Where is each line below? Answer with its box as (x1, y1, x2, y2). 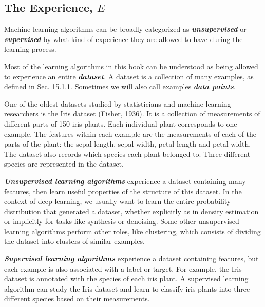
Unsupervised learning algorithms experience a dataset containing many (4, 175, 246, 186)
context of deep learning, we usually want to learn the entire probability (4, 196, 231, 207)
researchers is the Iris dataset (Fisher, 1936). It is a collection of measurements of (4, 108, 260, 119)
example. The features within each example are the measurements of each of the (4, 128, 257, 139)
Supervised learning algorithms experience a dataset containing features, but (4, 253, 259, 264)
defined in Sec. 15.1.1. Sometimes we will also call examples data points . (4, 81, 236, 92)
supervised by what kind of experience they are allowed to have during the (4, 33, 243, 44)
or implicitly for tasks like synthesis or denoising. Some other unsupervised (4, 216, 239, 227)
